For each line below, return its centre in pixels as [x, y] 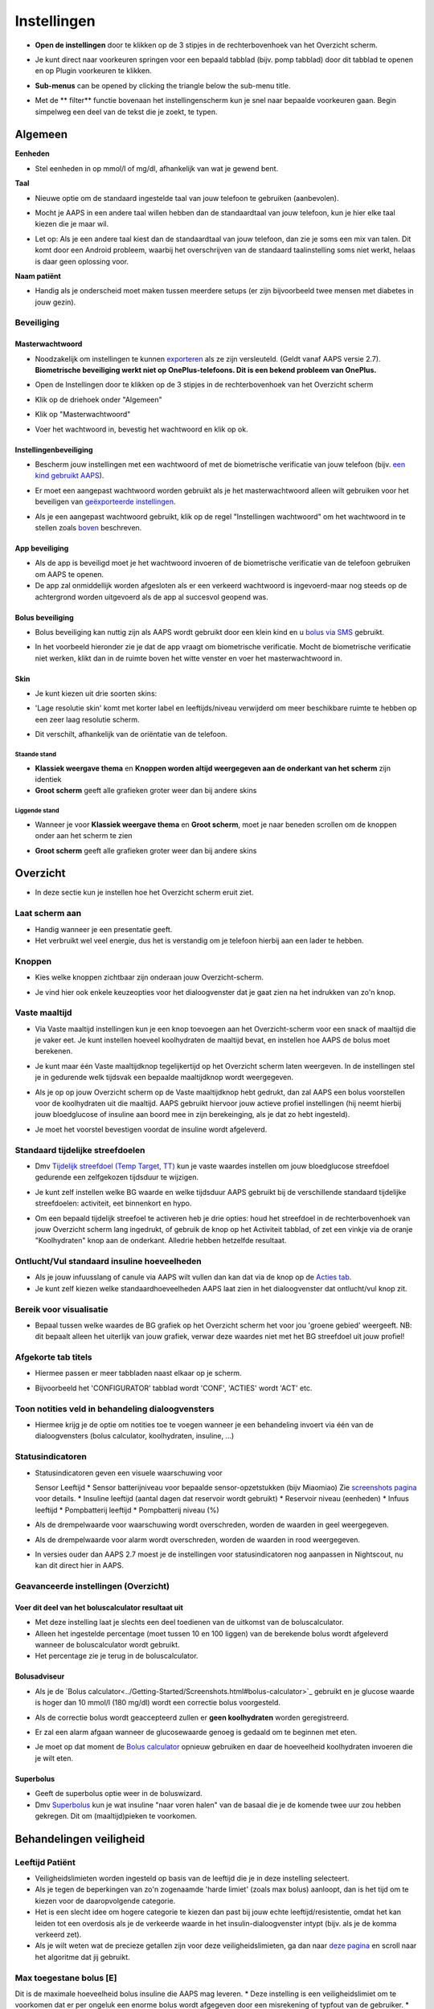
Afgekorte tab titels [53, 1357]
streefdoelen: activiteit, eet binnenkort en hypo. [113, 1203]
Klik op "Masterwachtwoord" [83, 415]
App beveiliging [42, 548]
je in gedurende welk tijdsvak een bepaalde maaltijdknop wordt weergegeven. [164, 1078]
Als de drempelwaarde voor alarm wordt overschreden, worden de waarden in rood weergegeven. [198, 1540]
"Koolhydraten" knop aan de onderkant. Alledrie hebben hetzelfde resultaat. [161, 1241]
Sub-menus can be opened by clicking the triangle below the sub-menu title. [163, 85]
